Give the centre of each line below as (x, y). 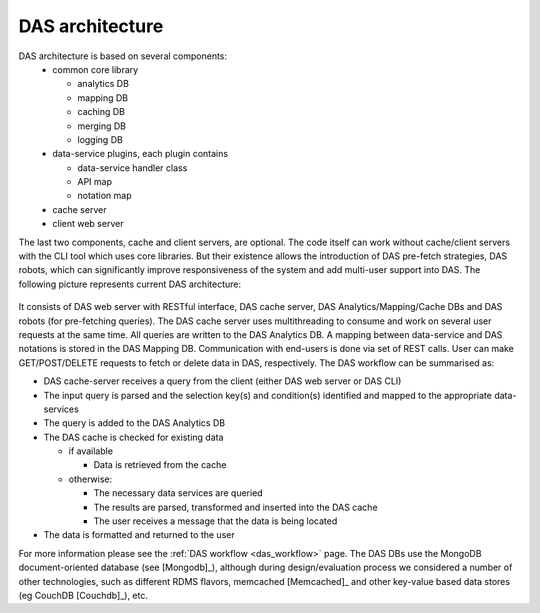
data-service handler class (132, 167)
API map (94, 182)
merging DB (102, 126)
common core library (95, 69)
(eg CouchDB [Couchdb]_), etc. (83, 595)
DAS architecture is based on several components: (123, 56)
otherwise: (90, 479)
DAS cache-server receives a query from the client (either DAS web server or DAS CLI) (222, 381)
